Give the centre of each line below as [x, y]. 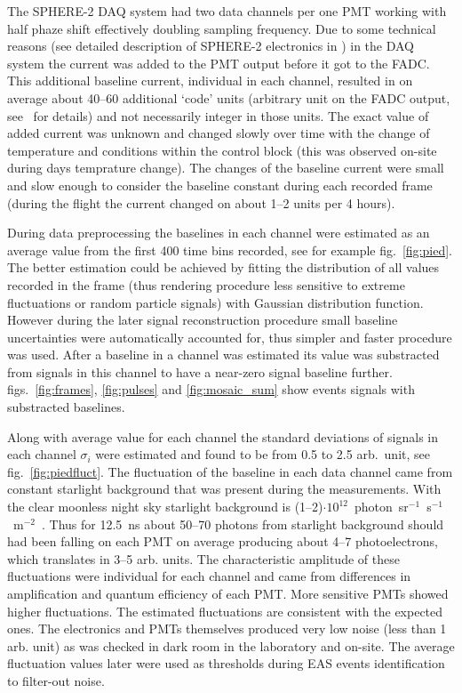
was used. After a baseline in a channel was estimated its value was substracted [223, 355]
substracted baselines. [66, 407]
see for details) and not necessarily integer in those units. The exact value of [218, 115]
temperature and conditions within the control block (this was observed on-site [222, 150]
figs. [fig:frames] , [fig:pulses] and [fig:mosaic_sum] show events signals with [211, 389]
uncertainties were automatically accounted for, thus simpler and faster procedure [230, 337]
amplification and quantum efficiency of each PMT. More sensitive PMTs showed [228, 593]
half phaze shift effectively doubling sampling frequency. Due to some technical [222, 28]
